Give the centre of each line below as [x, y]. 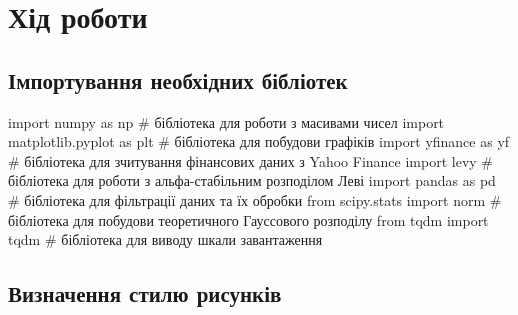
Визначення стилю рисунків [145, 293]
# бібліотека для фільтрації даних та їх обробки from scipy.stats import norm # [255, 199]
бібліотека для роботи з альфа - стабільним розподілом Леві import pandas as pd [252, 180]
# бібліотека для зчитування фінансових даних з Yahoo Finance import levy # [251, 160]
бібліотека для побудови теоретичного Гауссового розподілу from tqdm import [248, 219]
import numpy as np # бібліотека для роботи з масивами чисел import [226, 121]
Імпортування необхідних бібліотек [178, 79]
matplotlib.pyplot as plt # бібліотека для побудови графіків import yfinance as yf [259, 141]
